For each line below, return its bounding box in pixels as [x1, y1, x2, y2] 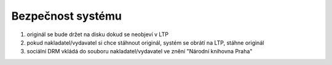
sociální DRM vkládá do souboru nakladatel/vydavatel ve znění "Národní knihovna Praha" [26, 48, 253, 55]
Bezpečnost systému [11, 9, 122, 23]
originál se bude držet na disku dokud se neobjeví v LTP [26, 31, 169, 38]
